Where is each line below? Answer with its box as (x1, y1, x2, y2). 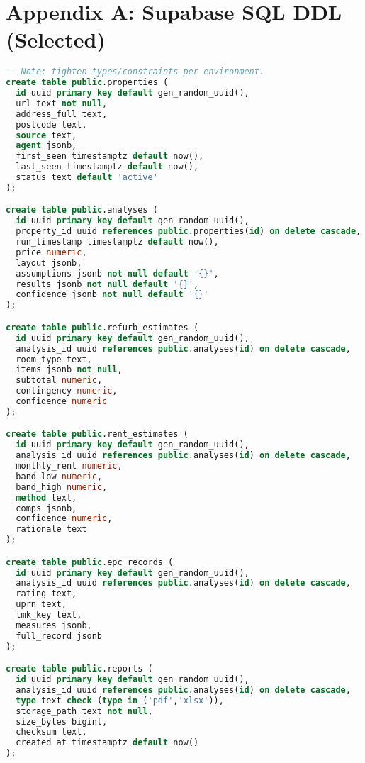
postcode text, (16, 119, 87, 130)
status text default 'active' (16, 172, 158, 183)
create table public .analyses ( (6, 205, 158, 216)
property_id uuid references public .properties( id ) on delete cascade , (16, 226, 361, 237)
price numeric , (16, 247, 87, 257)
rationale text (16, 524, 87, 535)
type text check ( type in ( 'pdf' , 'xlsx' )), (16, 695, 224, 706)
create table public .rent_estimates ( (6, 429, 189, 440)
